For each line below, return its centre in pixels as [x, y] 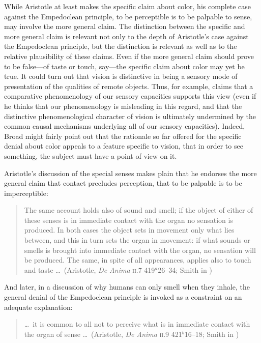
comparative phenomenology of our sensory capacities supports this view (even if [130, 96]
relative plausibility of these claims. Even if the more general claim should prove [129, 56]
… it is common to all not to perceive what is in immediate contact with [137, 324]
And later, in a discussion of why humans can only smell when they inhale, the [127, 287]
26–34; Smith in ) [185, 269]
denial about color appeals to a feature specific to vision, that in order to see [124, 146]
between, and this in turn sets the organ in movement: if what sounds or [137, 240]
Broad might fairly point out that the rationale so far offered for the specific [123, 136]
